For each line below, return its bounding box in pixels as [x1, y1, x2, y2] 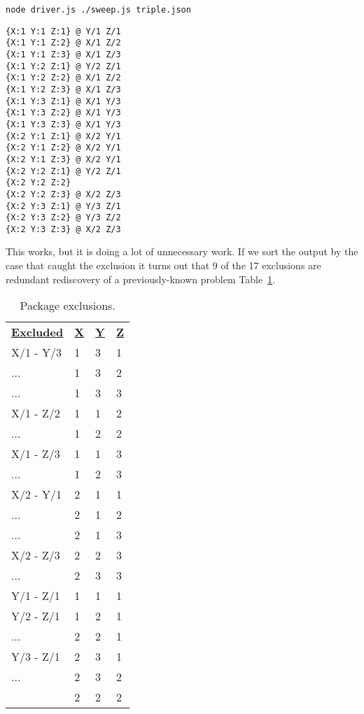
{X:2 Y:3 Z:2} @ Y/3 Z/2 [6, 213, 121, 223]
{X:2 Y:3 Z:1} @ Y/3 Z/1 [6, 201, 121, 211]
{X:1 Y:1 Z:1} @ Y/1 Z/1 [6, 26, 121, 36]
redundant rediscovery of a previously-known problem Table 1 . [6, 271, 276, 286]
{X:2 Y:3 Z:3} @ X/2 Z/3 [6, 224, 121, 234]
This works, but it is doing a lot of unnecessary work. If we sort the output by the [6, 244, 358, 259]
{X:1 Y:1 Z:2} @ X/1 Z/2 [6, 38, 121, 48]
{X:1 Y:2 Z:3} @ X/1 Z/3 [6, 84, 121, 94]
